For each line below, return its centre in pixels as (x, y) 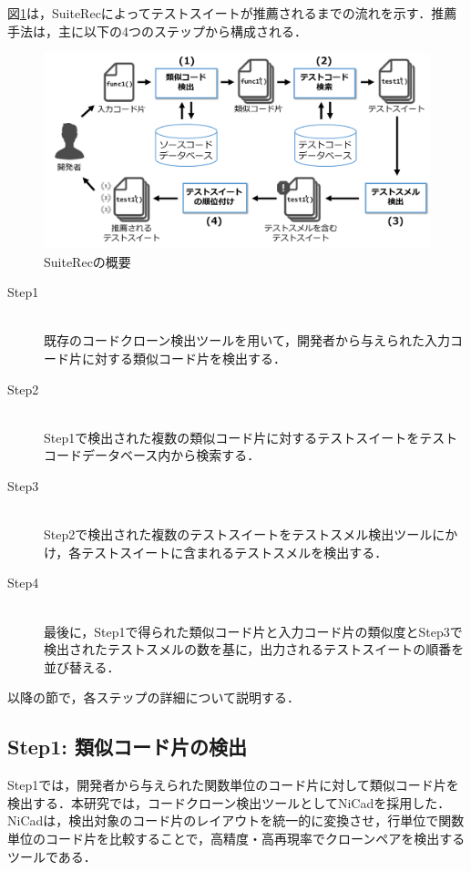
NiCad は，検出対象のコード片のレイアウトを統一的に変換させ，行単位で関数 (236, 820)
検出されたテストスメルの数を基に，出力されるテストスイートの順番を (254, 649)
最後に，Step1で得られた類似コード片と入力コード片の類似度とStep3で (253, 631)
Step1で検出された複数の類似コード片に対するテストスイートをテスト (251, 437)
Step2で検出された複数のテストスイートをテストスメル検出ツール (238, 534)
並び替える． (82, 666)
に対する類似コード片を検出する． (184, 359)
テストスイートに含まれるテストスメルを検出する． (235, 552)
